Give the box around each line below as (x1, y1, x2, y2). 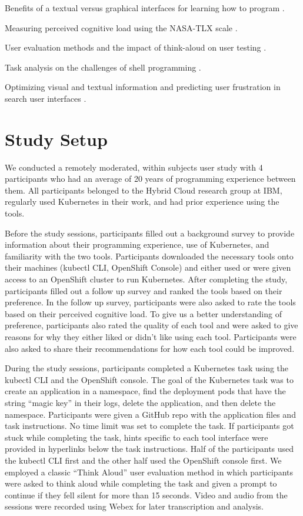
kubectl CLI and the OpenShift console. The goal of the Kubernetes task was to (5, 373, 294, 385)
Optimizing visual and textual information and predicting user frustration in (5, 81, 281, 93)
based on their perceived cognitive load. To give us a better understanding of (5, 307, 282, 319)
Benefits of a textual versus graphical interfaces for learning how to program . (5, 2, 285, 14)
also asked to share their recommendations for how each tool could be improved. (5, 342, 295, 354)
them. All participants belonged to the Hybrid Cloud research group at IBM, (5, 184, 282, 196)
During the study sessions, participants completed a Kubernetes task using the (5, 362, 289, 374)
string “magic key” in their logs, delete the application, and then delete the (5, 396, 276, 408)
